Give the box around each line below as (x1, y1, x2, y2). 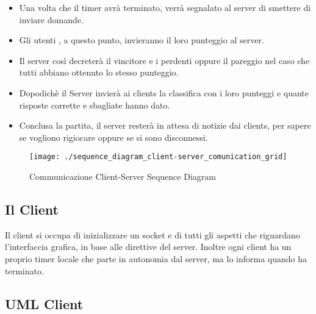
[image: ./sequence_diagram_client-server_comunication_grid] (29, 152, 287, 162)
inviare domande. (19, 13, 84, 26)
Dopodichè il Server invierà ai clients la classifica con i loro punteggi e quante (19, 86, 309, 99)
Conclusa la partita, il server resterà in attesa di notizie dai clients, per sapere (19, 119, 311, 132)
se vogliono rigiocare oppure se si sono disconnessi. (19, 130, 208, 143)
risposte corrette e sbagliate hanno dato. (19, 98, 170, 111)
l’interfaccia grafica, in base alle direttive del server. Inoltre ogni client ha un (5, 240, 292, 253)
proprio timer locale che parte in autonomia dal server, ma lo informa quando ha (5, 252, 307, 265)
